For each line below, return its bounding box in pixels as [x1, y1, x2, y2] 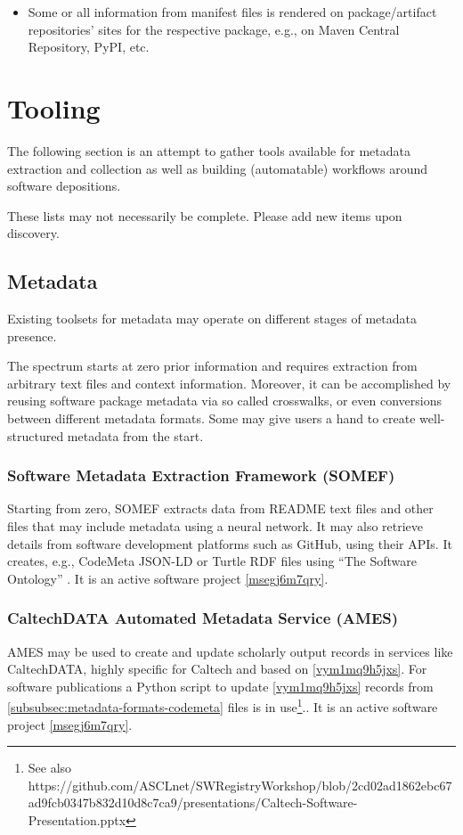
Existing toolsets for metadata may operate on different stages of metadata [7, 309, 417, 328]
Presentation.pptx [28, 811, 126, 830]
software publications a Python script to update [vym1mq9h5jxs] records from [7, 676, 434, 695]
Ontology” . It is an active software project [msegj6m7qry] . [7, 569, 329, 587]
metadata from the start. [67, 426, 204, 445]
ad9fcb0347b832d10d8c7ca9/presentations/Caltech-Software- [28, 793, 358, 812]
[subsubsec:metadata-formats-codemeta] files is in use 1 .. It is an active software [7, 695, 438, 716]
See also [28, 758, 72, 777]
